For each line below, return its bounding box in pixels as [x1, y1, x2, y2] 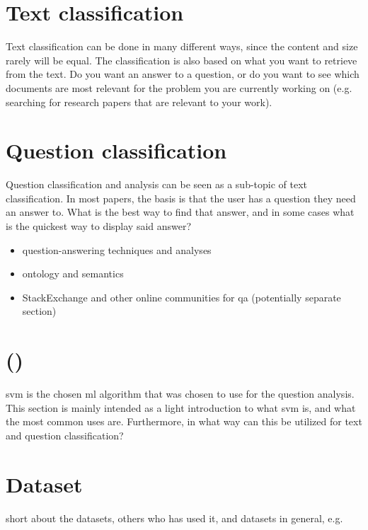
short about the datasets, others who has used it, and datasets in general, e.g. [6, 510, 343, 525]
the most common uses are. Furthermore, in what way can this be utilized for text [6, 414, 362, 429]
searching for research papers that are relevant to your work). [6, 94, 272, 109]
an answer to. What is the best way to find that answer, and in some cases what [6, 204, 355, 219]
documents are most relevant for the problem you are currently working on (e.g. [6, 80, 352, 95]
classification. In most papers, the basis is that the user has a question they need [6, 190, 356, 205]
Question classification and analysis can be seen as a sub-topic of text [6, 177, 308, 192]
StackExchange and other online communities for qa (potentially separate [22, 289, 341, 304]
